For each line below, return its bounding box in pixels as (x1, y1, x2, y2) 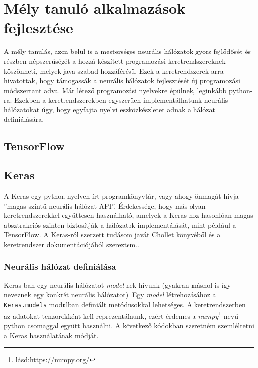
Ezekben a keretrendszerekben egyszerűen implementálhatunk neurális (14, 95, 228, 105)
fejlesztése (4, 17, 73, 38)
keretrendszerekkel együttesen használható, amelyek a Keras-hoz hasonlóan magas (4, 210, 253, 220)
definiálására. (4, 114, 44, 124)
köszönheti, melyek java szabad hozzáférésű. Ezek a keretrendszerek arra (4, 65, 224, 76)
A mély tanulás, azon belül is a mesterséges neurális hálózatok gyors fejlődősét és (4, 46, 251, 56)
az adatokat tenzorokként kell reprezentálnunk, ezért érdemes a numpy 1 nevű (4, 309, 238, 321)
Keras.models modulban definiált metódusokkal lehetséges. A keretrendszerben (4, 299, 246, 310)
